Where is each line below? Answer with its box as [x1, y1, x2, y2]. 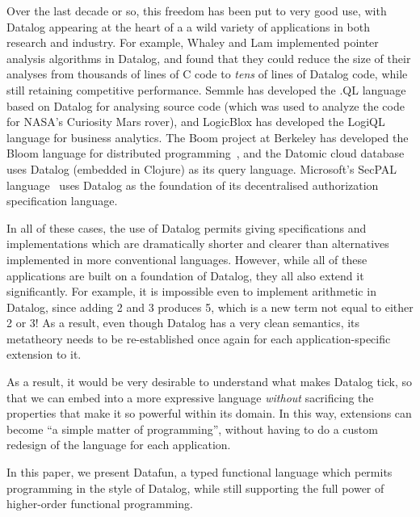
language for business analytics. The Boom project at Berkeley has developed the [6, 128, 409, 145]
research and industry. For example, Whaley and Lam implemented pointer [6, 34, 379, 51]
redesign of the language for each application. [6, 436, 231, 453]
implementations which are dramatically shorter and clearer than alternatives [6, 235, 389, 252]
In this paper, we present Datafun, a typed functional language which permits [6, 464, 393, 481]
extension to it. [6, 346, 82, 363]
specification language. [6, 192, 118, 209]
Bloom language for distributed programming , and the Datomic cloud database [6, 145, 405, 162]
